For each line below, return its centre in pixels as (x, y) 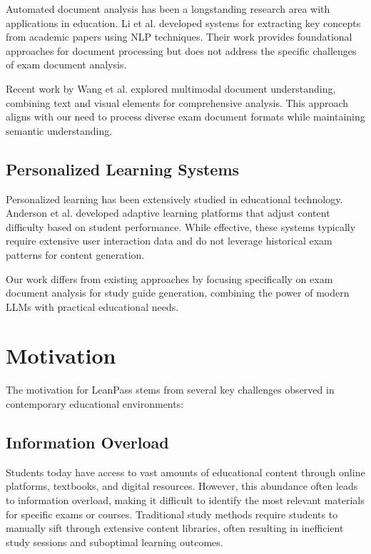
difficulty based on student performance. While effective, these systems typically (181, 226)
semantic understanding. (59, 130)
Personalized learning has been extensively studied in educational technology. (174, 199)
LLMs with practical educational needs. (92, 306)
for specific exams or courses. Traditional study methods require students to (172, 514)
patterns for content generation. (75, 254)
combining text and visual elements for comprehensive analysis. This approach (177, 102)
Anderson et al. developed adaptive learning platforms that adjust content (168, 213)
